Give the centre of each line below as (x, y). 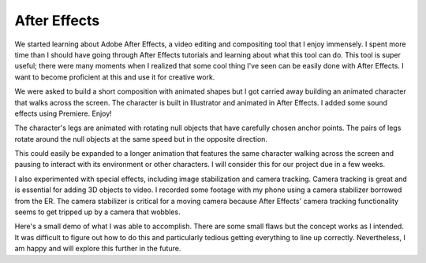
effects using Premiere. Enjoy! (63, 113)
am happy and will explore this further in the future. (98, 249)
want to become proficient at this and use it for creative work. (115, 77)
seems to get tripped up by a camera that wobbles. (97, 212)
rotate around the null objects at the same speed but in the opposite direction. (141, 139)
